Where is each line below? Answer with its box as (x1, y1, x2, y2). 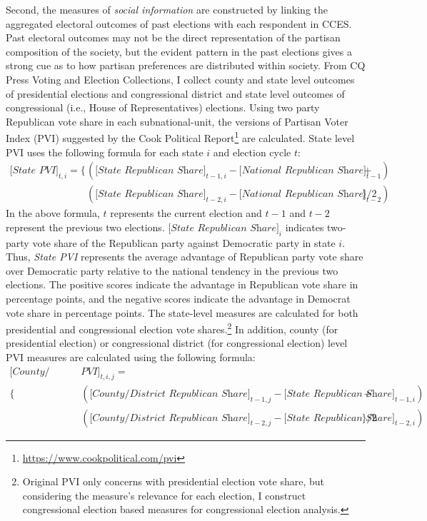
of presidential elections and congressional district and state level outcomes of (6, 86, 345, 101)
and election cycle (213, 144, 291, 159)
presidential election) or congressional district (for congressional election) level (6, 335, 348, 350)
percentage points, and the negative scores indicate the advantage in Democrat (6, 291, 351, 306)
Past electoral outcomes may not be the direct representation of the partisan (6, 30, 341, 45)
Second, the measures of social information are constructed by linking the (6, 2, 328, 16)
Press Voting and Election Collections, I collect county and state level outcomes (6, 71, 355, 86)
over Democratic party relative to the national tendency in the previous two (6, 263, 338, 278)
